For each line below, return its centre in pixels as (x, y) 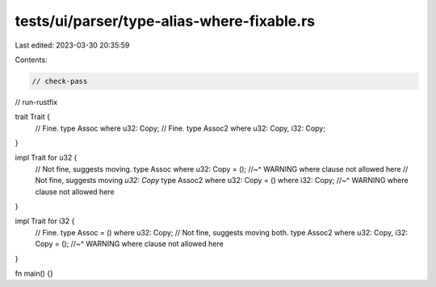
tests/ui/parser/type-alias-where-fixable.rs (165, 21)
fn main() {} (34, 273)
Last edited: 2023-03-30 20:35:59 (72, 45)
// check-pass (60, 81)
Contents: (31, 60)
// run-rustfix (36, 102)
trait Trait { (32, 117)
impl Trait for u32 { (46, 158)
